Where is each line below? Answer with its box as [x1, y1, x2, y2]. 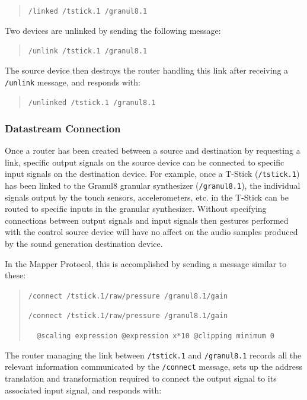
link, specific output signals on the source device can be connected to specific [5, 155, 284, 168]
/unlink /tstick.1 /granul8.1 [28, 47, 148, 56]
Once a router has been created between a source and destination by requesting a [5, 144, 300, 157]
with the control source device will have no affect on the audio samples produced [5, 226, 298, 238]
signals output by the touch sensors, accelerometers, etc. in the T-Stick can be [5, 191, 289, 203]
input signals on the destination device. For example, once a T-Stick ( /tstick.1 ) [5, 167, 300, 180]
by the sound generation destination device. [5, 237, 163, 249]
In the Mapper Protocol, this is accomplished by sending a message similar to [5, 257, 287, 269]
